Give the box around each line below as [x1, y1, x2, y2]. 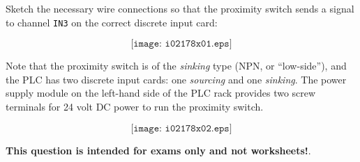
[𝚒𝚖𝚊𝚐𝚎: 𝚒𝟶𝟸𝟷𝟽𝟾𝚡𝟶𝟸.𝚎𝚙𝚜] [130, 123, 232, 133]
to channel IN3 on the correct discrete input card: [6, 15, 218, 29]
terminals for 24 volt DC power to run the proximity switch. [6, 99, 264, 114]
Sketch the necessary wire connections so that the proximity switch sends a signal [6, 1, 354, 15]
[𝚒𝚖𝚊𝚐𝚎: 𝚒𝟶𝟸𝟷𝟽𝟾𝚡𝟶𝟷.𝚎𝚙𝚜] [130, 39, 232, 49]
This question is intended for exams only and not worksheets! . [6, 143, 311, 157]
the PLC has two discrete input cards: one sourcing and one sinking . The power [6, 72, 347, 86]
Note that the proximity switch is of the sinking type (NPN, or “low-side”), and [6, 58, 347, 73]
